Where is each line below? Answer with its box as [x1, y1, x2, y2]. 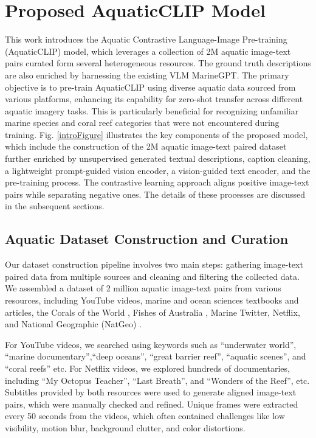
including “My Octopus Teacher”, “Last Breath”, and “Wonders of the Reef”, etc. [5, 374, 310, 386]
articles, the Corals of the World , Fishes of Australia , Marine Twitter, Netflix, [5, 305, 300, 318]
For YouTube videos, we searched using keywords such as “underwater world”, [5, 338, 297, 350]
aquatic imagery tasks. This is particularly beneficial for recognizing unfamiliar [5, 104, 299, 117]
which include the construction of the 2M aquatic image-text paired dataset [5, 140, 287, 153]
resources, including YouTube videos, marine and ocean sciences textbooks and [5, 294, 299, 307]
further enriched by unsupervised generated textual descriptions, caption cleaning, [5, 152, 311, 165]
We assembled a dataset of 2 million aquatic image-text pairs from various [5, 282, 281, 294]
